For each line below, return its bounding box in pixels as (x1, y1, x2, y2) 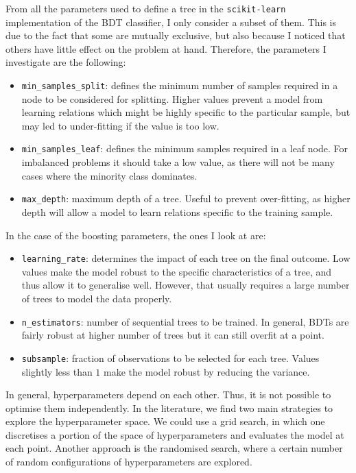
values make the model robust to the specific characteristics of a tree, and (21, 264, 332, 278)
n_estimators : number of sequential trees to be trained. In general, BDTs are (21, 314, 349, 328)
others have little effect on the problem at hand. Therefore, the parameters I (5, 41, 327, 56)
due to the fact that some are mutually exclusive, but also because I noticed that (5, 28, 346, 43)
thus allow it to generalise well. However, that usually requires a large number (21, 278, 350, 292)
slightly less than (21, 364, 93, 378)
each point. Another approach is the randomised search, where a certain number (5, 441, 343, 455)
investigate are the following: (5, 55, 126, 69)
